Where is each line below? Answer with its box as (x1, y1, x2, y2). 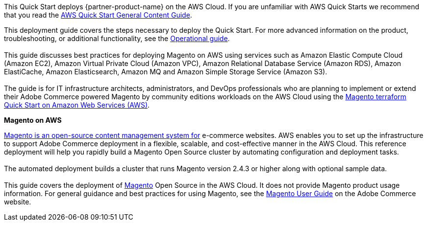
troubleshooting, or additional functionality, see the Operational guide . (4, 34, 230, 43)
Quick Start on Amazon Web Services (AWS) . (4, 101, 150, 109)
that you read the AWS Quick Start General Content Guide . (4, 11, 192, 19)
